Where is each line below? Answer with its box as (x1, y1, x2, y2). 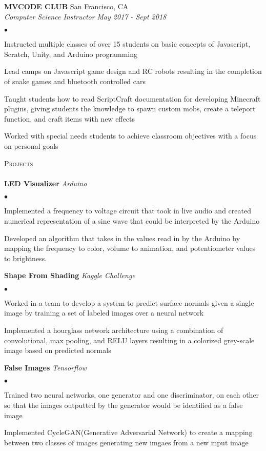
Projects (4, 158, 33, 168)
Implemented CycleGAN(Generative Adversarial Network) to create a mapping (4, 427, 253, 438)
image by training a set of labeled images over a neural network (4, 307, 204, 318)
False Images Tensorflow (4, 362, 87, 372)
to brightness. (4, 252, 47, 263)
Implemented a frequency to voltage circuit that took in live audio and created (4, 205, 251, 216)
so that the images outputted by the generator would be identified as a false (4, 400, 243, 410)
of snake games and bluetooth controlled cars (4, 75, 146, 86)
